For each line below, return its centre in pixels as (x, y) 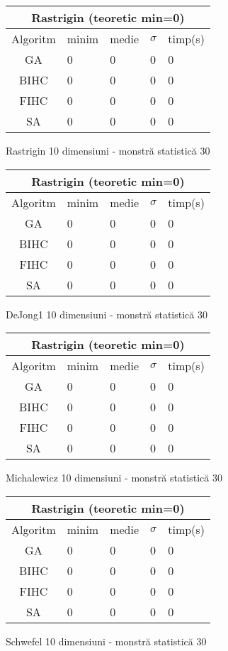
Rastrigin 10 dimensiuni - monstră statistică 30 (108, 150)
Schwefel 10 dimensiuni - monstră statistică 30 (106, 641)
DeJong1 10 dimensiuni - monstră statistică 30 (107, 314)
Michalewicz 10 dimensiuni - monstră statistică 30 (114, 478)
